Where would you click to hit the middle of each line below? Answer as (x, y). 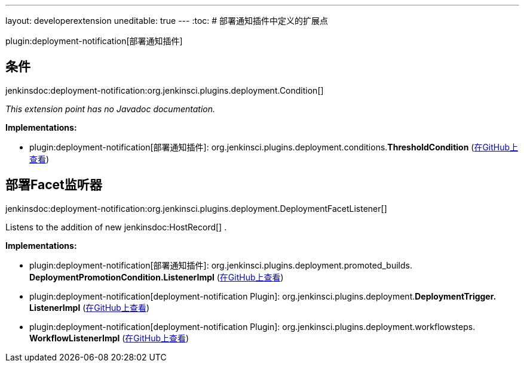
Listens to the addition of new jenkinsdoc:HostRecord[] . (116, 227)
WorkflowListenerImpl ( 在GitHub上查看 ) (109, 338)
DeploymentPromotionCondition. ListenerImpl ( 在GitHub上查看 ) (157, 277)
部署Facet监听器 (54, 185)
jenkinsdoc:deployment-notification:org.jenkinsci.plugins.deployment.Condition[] (165, 90)
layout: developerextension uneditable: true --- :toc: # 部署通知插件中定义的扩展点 (167, 21)
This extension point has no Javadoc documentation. (111, 109)
